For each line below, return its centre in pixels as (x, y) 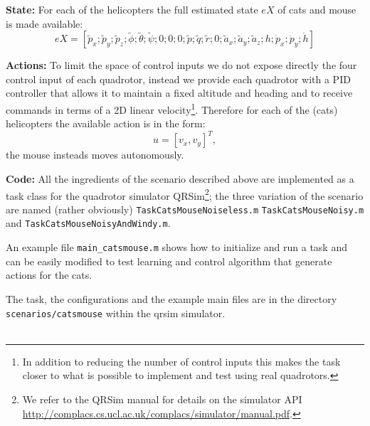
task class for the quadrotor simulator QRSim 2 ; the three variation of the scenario (185, 194)
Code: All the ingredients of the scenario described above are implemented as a (180, 178)
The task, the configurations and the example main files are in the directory (171, 298)
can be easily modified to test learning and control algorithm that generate (169, 261)
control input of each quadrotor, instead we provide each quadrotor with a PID (178, 79)
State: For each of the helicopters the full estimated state (132, 9)
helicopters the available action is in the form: (106, 123)
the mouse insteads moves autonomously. (95, 155)
